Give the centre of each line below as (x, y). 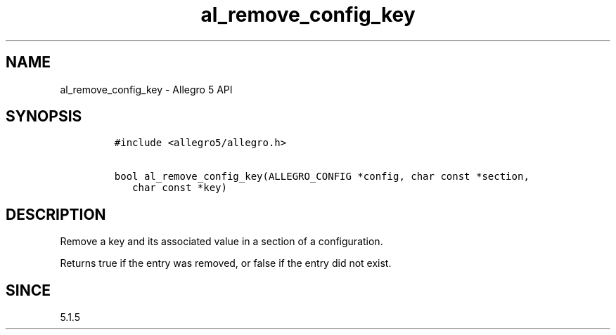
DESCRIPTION (56, 214)
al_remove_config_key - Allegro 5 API (146, 89)
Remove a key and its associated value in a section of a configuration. (222, 242)
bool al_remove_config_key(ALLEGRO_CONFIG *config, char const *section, (322, 177)
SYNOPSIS (44, 117)
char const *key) (180, 188)
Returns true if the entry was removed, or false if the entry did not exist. (226, 263)
